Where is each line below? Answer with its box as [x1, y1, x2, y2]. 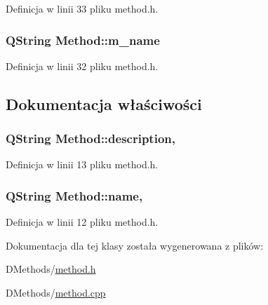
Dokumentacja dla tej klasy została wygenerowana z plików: [6, 238, 264, 252]
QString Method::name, [6, 187, 143, 204]
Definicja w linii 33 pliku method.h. [6, 1, 159, 15]
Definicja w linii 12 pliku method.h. [6, 215, 159, 229]
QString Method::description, [6, 130, 175, 147]
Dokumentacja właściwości [6, 93, 202, 114]
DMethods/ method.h [6, 262, 96, 276]
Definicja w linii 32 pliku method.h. [6, 58, 159, 73]
